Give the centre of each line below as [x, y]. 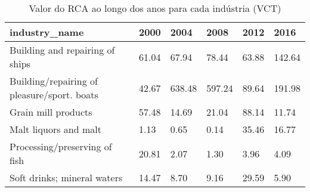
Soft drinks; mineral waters [66, 177]
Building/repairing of [54, 81]
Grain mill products [51, 112]
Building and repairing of [62, 50]
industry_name [47, 32]
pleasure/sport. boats [54, 95]
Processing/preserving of [61, 146]
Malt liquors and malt [55, 129]
